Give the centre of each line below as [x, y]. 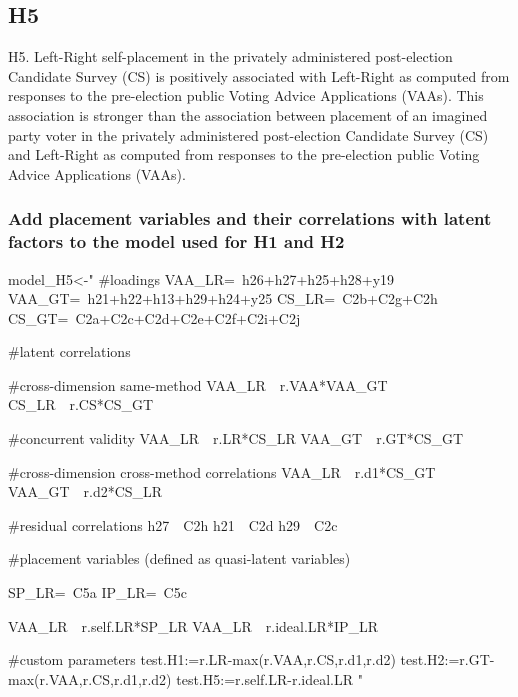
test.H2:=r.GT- [447, 659]
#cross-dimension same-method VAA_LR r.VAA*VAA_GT [198, 384]
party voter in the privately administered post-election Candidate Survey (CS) [248, 134]
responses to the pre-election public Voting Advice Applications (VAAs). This [246, 95]
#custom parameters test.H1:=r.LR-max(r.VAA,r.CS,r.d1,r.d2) [202, 659]
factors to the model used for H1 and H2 [176, 241]
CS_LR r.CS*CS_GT [81, 404]
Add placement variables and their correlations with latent [250, 218]
